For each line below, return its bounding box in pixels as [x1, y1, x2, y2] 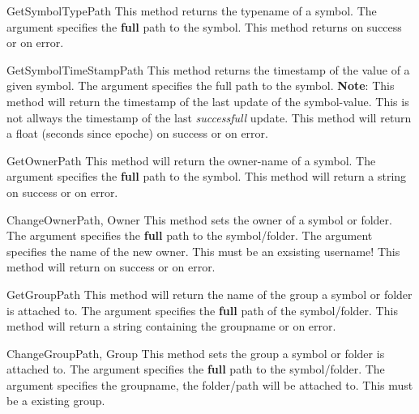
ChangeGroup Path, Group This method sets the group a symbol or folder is [6, 344, 385, 361]
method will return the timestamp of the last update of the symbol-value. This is [6, 92, 409, 109]
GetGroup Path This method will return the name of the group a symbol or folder [6, 285, 413, 302]
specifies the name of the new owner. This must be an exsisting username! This [6, 242, 400, 259]
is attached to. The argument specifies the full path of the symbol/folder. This [6, 301, 398, 318]
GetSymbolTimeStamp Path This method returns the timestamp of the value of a [6, 61, 410, 78]
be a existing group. [6, 392, 105, 409]
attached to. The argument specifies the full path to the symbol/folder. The [6, 361, 385, 378]
